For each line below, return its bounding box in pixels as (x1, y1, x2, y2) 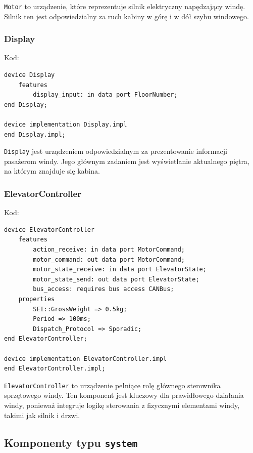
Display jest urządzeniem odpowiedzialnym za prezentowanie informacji (4, 146, 227, 156)
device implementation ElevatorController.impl (4, 355, 167, 362)
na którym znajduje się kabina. (4, 166, 100, 176)
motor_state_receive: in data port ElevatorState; (33, 266, 207, 273)
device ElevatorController (4, 226, 94, 233)
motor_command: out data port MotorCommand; (33, 256, 185, 263)
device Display (4, 71, 55, 79)
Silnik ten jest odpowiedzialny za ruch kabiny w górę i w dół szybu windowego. (4, 11, 249, 21)
